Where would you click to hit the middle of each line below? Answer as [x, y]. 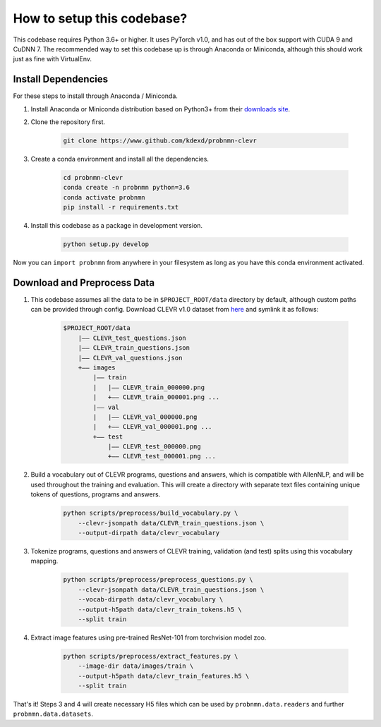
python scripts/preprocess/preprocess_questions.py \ [158, 580]
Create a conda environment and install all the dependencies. [120, 159]
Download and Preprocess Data [84, 282]
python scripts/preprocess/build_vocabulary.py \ [151, 513]
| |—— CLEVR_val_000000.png [145, 417]
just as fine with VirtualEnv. [52, 59]
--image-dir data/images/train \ [136, 666]
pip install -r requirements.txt [121, 207]
